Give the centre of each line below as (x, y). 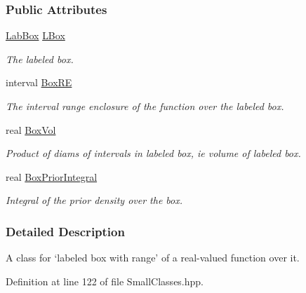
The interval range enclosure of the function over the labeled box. (145, 106)
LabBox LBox (35, 35)
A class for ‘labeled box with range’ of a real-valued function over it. (153, 258)
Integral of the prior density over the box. (94, 200)
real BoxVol (31, 129)
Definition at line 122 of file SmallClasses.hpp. (105, 281)
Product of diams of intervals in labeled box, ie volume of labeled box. (153, 153)
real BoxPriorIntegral (52, 176)
